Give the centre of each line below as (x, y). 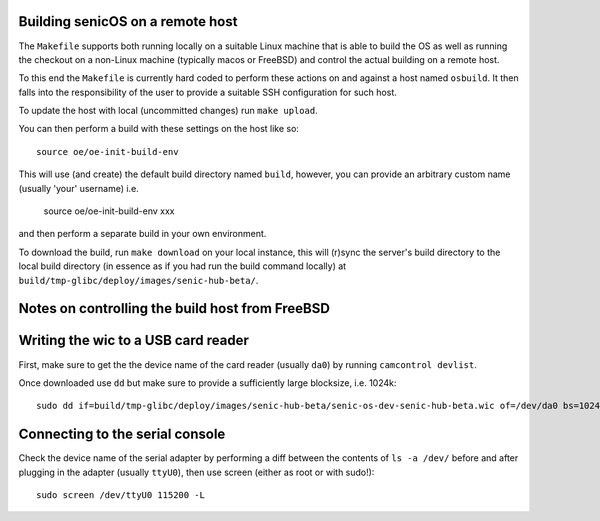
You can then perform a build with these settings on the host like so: (159, 129)
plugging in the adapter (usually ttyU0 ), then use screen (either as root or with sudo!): (196, 472)
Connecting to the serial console (122, 434)
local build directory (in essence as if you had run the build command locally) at (182, 266)
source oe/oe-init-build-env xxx (109, 211)
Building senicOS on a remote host (128, 21)
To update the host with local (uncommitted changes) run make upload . (168, 111)
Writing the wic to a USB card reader (134, 340)
